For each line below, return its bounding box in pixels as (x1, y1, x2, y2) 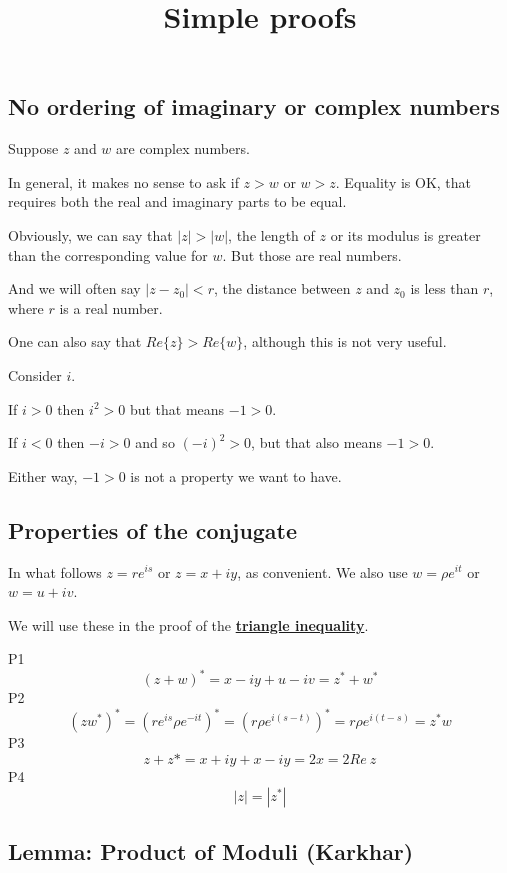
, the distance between (213, 278, 351, 299)
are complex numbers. (116, 138, 250, 159)
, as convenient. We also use (237, 561, 408, 582)
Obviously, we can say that (8, 224, 173, 245)
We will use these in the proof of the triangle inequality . (8, 614, 369, 635)
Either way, (8, 465, 78, 486)
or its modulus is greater (330, 224, 481, 245)
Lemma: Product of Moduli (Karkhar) (8, 836, 414, 867)
